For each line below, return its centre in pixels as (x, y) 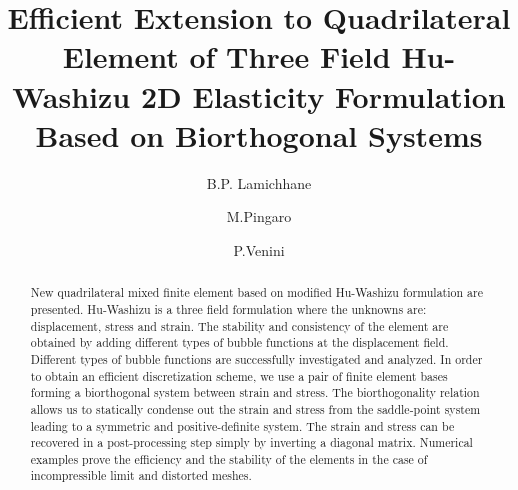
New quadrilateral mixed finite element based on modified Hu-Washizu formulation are (256, 292)
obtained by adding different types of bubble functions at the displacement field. (239, 342)
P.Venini (259, 249)
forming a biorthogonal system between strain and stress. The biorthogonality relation (255, 392)
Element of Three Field (226, 56)
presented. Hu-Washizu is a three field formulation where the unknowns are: (228, 308)
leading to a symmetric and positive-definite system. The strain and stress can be (242, 425)
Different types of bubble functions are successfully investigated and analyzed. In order (256, 358)
